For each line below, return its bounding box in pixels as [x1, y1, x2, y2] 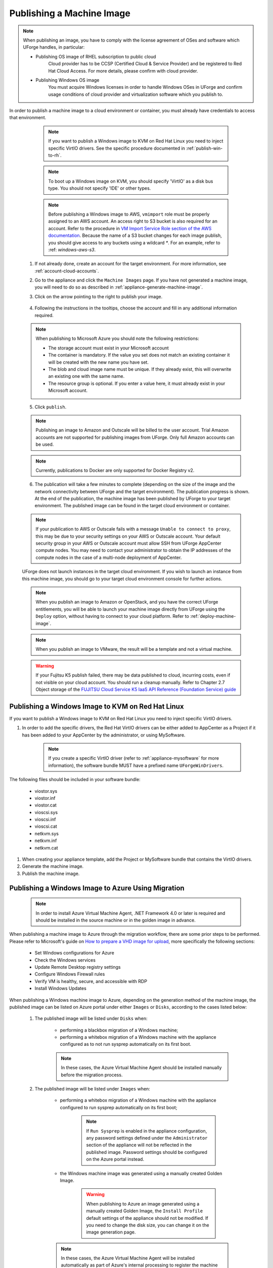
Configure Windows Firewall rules [34, 971, 105, 977]
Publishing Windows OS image [35, 77, 100, 83]
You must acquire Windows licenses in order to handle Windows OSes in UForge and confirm [48, 84, 243, 90]
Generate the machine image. [22, 863, 84, 869]
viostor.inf [34, 795, 56, 801]
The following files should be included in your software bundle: [9, 777, 141, 783]
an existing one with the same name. [48, 373, 125, 379]
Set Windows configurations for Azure [34, 950, 115, 956]
